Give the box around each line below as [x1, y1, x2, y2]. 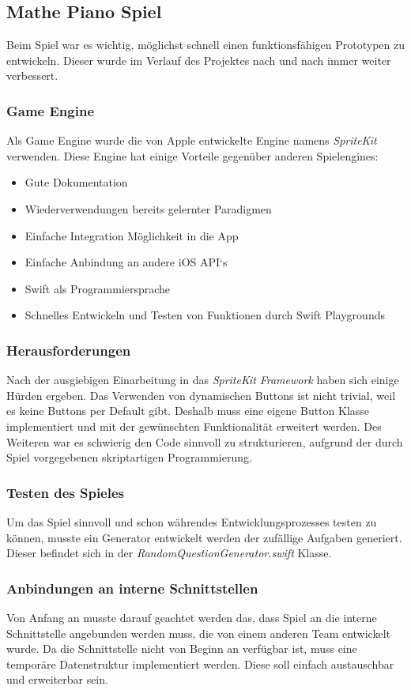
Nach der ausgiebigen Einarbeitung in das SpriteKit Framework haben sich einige [6, 371, 399, 388]
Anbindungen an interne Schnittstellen [6, 578, 258, 598]
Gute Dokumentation [25, 174, 128, 190]
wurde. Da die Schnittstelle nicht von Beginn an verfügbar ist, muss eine [6, 640, 357, 657]
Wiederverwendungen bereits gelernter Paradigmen [25, 200, 272, 217]
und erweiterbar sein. [6, 671, 108, 688]
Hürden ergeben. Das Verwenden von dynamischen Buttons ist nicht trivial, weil [6, 386, 396, 403]
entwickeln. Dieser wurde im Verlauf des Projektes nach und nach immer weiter [6, 51, 391, 68]
